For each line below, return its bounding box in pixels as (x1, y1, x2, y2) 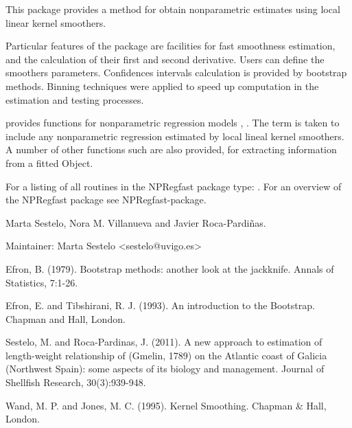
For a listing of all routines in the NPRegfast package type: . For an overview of (5, 179, 342, 193)
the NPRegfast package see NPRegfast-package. (5, 192, 207, 207)
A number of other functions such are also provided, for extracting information (5, 142, 337, 157)
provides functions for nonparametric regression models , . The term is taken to (5, 115, 340, 130)
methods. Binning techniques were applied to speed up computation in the (5, 78, 319, 93)
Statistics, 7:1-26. (5, 275, 78, 289)
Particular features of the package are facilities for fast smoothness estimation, (5, 38, 336, 53)
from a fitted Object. (5, 155, 93, 170)
